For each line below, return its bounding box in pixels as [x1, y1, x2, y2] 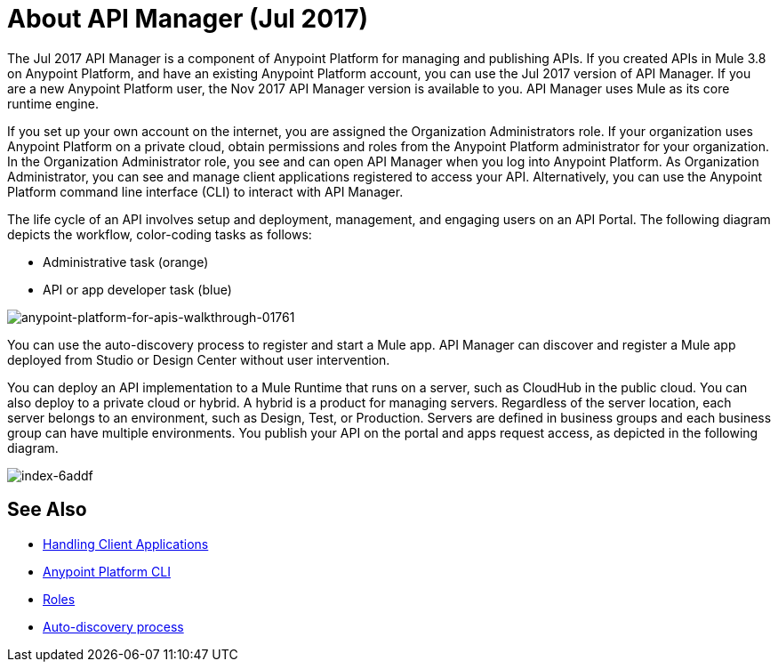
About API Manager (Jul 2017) [7, 4, 369, 34]
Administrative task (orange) [43, 254, 209, 270]
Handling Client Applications [43, 536, 209, 552]
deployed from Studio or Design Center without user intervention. [7, 351, 390, 367]
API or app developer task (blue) [43, 281, 232, 297]
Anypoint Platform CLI [43, 563, 171, 579]
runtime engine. [7, 95, 100, 111]
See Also [7, 498, 87, 521]
